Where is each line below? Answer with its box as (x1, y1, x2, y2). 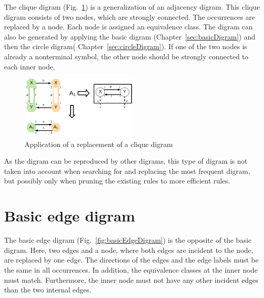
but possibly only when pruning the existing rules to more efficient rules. (4, 175, 230, 186)
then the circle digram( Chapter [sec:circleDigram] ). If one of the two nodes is (4, 41, 247, 52)
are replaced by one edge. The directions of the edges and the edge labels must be (4, 254, 259, 265)
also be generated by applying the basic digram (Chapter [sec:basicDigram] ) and (4, 31, 255, 42)
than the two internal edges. (4, 284, 91, 295)
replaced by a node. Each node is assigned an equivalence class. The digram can (4, 21, 253, 32)
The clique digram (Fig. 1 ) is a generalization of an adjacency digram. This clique (4, 2, 260, 12)
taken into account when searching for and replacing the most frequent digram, (4, 165, 250, 176)
